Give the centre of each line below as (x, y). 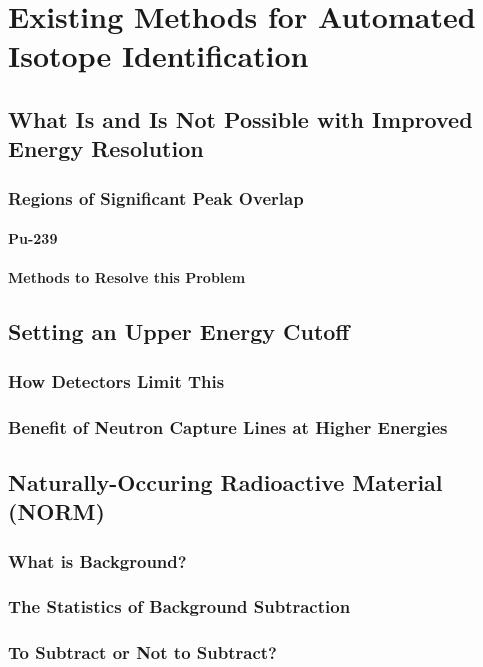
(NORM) (56, 511)
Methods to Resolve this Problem (127, 277)
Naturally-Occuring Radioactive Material (225, 481)
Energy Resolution (106, 148)
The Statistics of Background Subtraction (179, 606)
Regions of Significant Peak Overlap (156, 197)
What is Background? (97, 560)
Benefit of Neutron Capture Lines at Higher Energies (228, 426)
